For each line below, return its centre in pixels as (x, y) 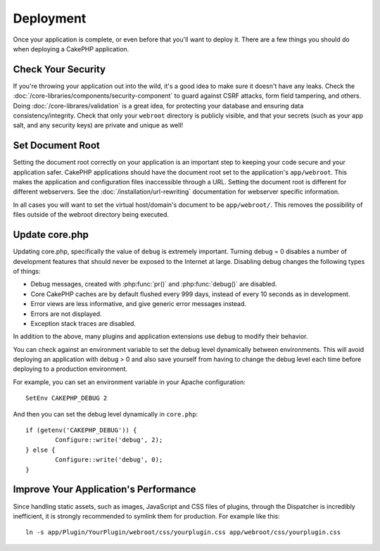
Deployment (50, 18)
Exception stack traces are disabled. (83, 323)
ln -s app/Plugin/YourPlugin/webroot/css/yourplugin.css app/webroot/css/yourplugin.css (183, 532)
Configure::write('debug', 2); (109, 440)
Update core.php (51, 235)
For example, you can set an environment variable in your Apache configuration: (129, 382)
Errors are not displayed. (66, 314)
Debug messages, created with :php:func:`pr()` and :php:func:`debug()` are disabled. (154, 284)
